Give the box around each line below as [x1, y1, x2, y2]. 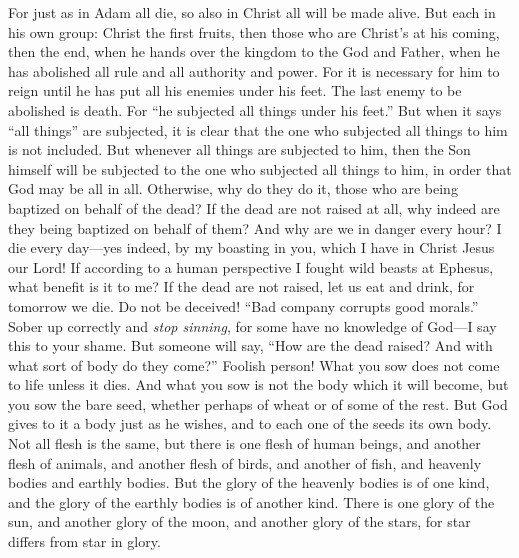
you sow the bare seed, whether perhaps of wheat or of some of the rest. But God [8, 393, 508, 414]
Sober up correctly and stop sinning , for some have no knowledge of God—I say [8, 315, 497, 336]
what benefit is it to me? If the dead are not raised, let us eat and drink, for [8, 276, 475, 297]
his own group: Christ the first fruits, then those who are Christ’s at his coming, [8, 21, 500, 42]
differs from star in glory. [8, 531, 161, 552]
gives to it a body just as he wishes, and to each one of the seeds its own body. [8, 413, 492, 434]
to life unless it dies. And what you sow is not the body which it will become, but [8, 374, 509, 395]
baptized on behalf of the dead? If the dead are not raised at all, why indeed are [8, 197, 500, 218]
